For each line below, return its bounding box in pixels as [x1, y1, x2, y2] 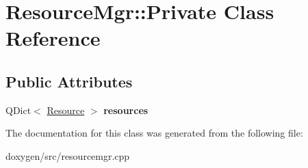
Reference [5, 24, 101, 52]
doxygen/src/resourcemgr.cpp [5, 148, 130, 163]
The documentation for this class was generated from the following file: [5, 126, 303, 140]
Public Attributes [5, 70, 133, 92]
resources [103, 102, 149, 117]
